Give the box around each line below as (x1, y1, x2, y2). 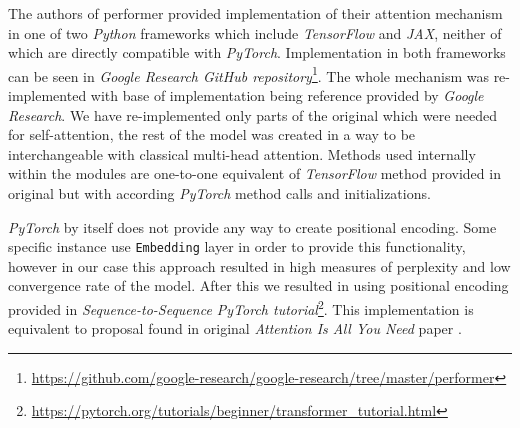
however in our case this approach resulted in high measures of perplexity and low (8, 255, 511, 276)
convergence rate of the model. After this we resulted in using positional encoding (8, 275, 509, 296)
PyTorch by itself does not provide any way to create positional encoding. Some (8, 216, 497, 237)
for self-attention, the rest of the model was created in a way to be (8, 124, 416, 145)
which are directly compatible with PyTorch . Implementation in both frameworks (8, 42, 506, 63)
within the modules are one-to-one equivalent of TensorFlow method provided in (8, 163, 501, 184)
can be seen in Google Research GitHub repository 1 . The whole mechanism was (8, 62, 489, 86)
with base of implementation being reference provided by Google (90, 85, 484, 106)
